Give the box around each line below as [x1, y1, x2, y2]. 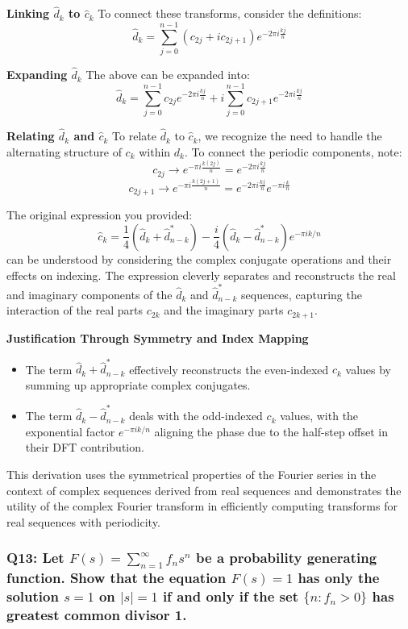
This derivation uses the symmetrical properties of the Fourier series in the [6, 465, 377, 482]
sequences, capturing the [241, 285, 362, 302]
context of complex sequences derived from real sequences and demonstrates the [6, 481, 402, 498]
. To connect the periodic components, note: [184, 143, 402, 160]
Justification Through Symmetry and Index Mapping [6, 329, 309, 346]
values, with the [280, 407, 359, 424]
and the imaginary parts [164, 302, 284, 319]
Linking [6, 5, 50, 22]
